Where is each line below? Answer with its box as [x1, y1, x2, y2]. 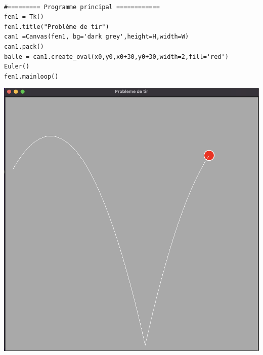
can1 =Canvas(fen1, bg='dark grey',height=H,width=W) [4, 33, 189, 41]
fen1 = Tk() [4, 13, 44, 21]
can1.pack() [4, 43, 44, 50]
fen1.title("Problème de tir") [4, 23, 109, 30]
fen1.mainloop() [4, 73, 59, 80]
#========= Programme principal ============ [4, 3, 160, 11]
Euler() [4, 63, 30, 70]
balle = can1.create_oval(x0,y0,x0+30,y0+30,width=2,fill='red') [4, 53, 229, 60]
